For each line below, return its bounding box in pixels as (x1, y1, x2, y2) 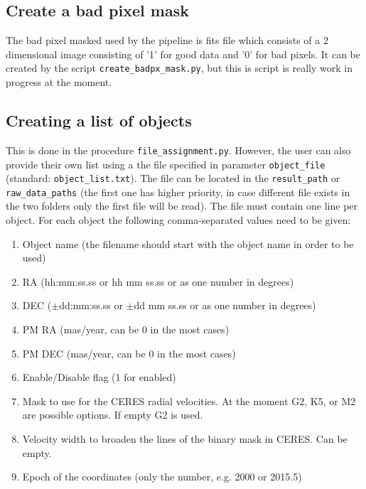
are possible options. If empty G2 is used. (22, 407, 203, 422)
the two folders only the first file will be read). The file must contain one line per (6, 198, 358, 213)
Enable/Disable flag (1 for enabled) (22, 370, 176, 385)
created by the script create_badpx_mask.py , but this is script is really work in (6, 60, 352, 75)
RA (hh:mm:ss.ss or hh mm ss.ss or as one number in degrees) (22, 274, 294, 289)
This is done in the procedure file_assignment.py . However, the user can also (6, 142, 351, 157)
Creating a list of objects (6, 109, 192, 131)
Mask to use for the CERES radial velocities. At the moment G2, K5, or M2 (22, 393, 356, 408)
